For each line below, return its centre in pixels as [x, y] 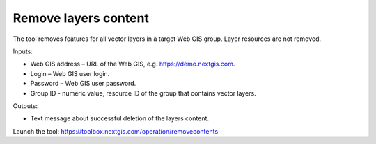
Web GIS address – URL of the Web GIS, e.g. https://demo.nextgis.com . [133, 64]
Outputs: [25, 106]
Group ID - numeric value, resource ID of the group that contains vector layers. [143, 93]
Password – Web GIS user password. [83, 84]
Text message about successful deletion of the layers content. [119, 118]
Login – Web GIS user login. [70, 73]
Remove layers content [81, 18]
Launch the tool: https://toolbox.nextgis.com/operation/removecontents [116, 131]
